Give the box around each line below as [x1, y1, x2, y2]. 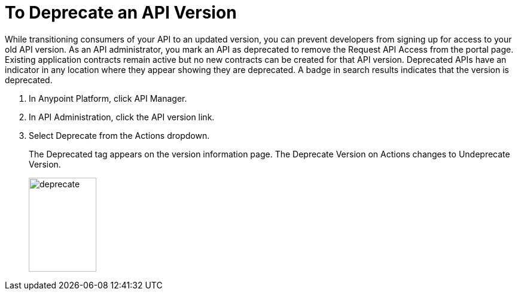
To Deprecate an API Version [5, 2, 237, 23]
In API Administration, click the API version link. [29, 111, 215, 122]
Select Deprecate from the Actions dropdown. [29, 130, 210, 141]
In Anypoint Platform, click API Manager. [29, 93, 187, 104]
